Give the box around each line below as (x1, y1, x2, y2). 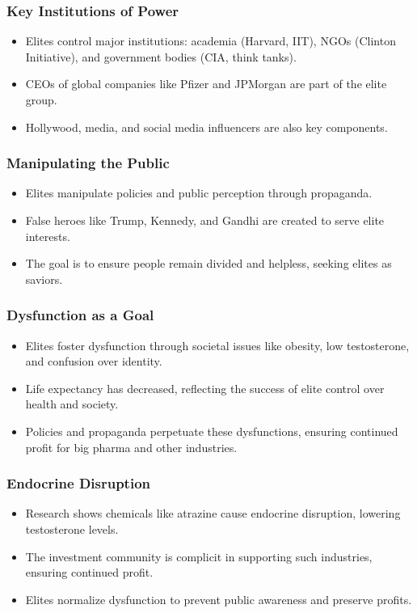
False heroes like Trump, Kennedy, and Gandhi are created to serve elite (25, 212, 385, 228)
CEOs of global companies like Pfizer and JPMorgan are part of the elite (25, 75, 387, 92)
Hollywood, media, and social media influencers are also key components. (25, 118, 388, 135)
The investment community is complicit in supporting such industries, (25, 547, 373, 564)
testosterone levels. (25, 520, 119, 537)
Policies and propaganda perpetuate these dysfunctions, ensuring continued (25, 422, 398, 439)
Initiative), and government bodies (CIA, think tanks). (25, 48, 297, 65)
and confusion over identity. (25, 353, 162, 370)
